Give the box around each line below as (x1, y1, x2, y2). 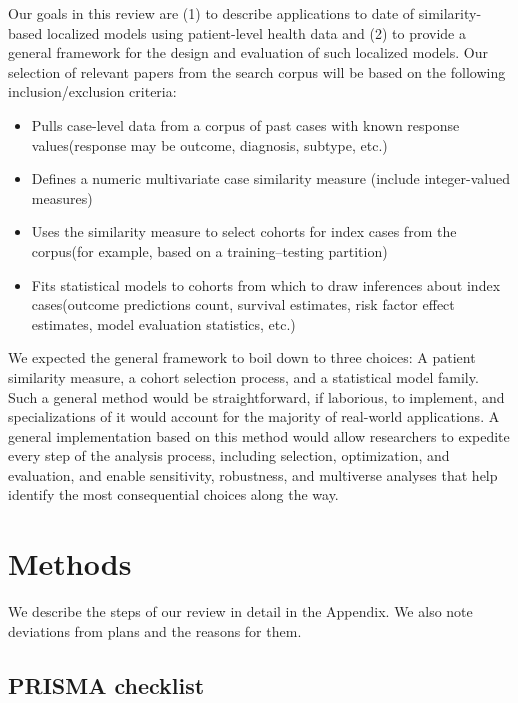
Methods (8, 543, 132, 584)
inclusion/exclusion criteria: (8, 81, 177, 102)
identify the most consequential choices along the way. (8, 484, 339, 505)
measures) (31, 187, 93, 208)
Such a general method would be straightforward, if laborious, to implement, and (8, 386, 505, 407)
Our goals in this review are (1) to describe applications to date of (8, 3, 415, 23)
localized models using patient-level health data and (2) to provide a (46, 22, 466, 43)
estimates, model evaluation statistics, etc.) (31, 313, 296, 334)
